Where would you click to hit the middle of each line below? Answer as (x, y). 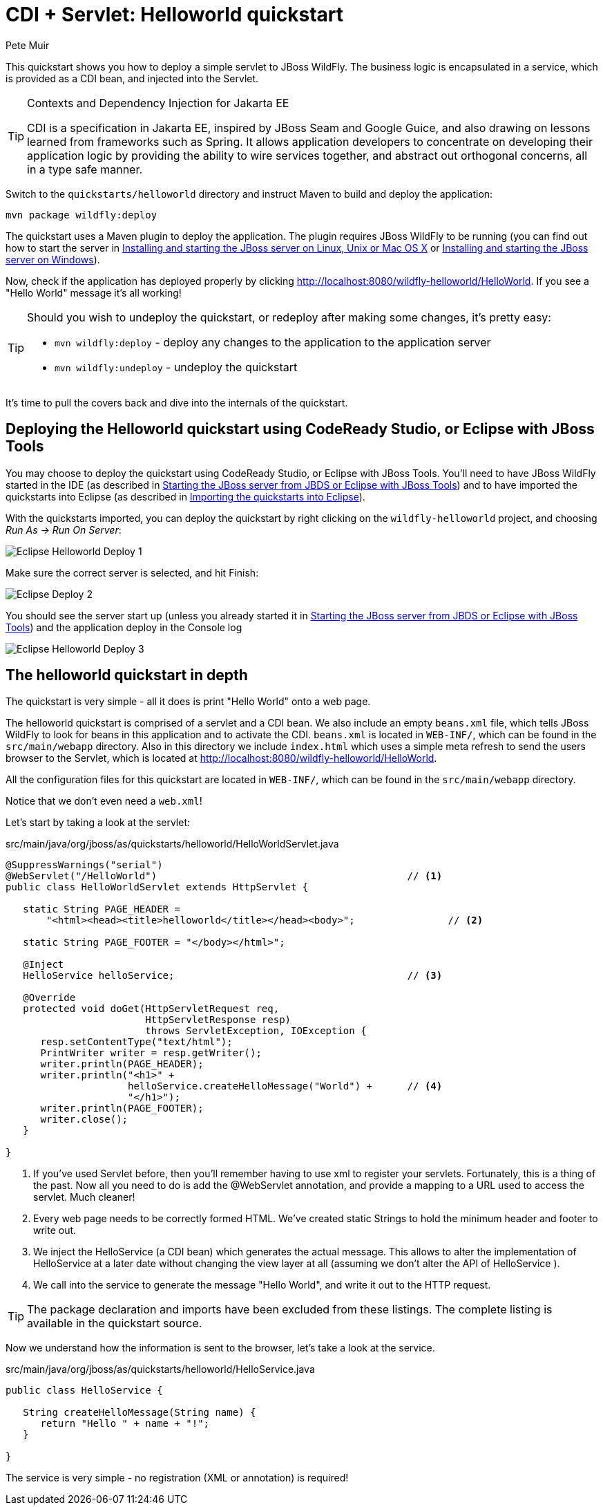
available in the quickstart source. (115, 1323)
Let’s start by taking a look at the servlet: (98, 823)
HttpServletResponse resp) (218, 1020)
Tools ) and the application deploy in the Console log (124, 627)
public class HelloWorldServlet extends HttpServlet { (157, 887)
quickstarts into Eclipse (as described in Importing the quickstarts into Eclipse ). (185, 496)
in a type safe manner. (85, 169)
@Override (49, 998)
